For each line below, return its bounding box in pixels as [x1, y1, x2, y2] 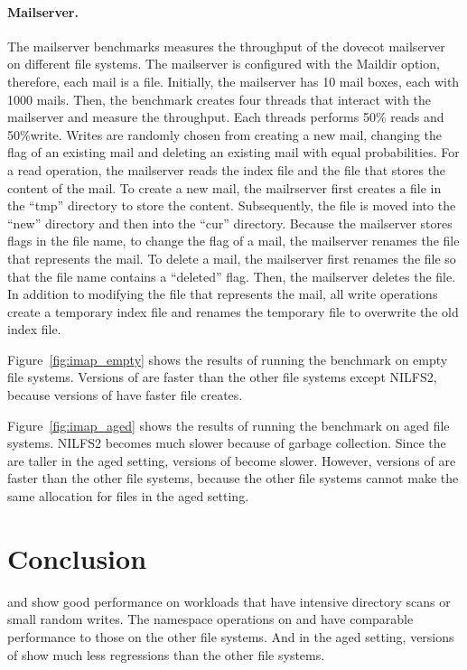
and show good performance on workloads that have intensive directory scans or [7, 591, 451, 610]
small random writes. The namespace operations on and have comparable [7, 610, 414, 628]
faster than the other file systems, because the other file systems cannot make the [7, 469, 459, 488]
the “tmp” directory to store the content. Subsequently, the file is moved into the [7, 196, 456, 215]
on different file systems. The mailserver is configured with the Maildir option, [7, 54, 440, 73]
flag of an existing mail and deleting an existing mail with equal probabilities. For [7, 143, 460, 162]
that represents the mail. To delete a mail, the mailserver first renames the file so [7, 248, 456, 267]
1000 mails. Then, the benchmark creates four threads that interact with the [7, 89, 432, 108]
